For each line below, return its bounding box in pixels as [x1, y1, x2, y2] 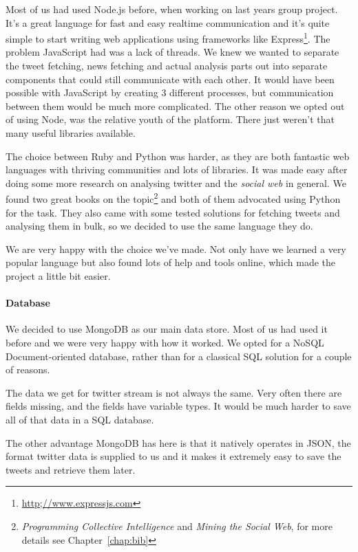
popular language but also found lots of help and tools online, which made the [6, 255, 336, 269]
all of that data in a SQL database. [6, 412, 154, 426]
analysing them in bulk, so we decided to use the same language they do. [6, 219, 313, 233]
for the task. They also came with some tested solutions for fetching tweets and [6, 205, 340, 219]
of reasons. [6, 362, 50, 377]
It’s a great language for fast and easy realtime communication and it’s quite [6, 15, 330, 30]
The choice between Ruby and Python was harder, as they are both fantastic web [6, 148, 350, 163]
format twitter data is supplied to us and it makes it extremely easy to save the [6, 449, 341, 463]
